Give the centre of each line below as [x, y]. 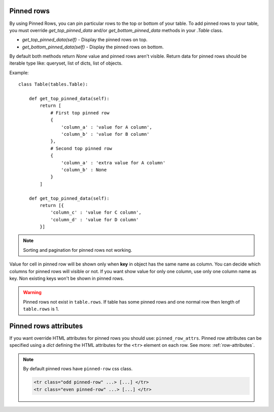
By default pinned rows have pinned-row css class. [78, 369]
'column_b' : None [84, 170]
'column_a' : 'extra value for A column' [113, 163]
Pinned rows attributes [46, 326]
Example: [19, 72]
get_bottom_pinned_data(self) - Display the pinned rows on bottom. [93, 47]
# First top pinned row [80, 113]
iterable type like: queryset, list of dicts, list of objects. [66, 63]
